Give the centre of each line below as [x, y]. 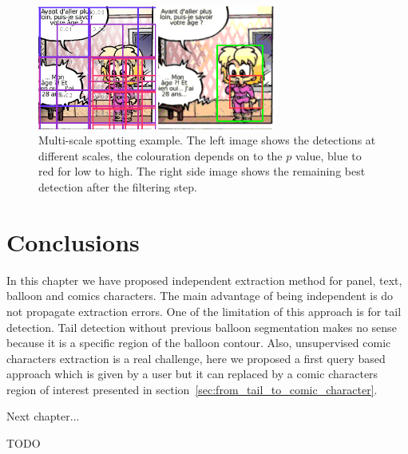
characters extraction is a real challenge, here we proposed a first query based [196, 358]
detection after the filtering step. [118, 187]
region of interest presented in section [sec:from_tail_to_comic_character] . [192, 389]
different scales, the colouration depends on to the [160, 155]
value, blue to [328, 155]
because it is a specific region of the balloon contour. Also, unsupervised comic [199, 343]
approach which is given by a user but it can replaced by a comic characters [192, 374]
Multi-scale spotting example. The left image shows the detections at [207, 140]
